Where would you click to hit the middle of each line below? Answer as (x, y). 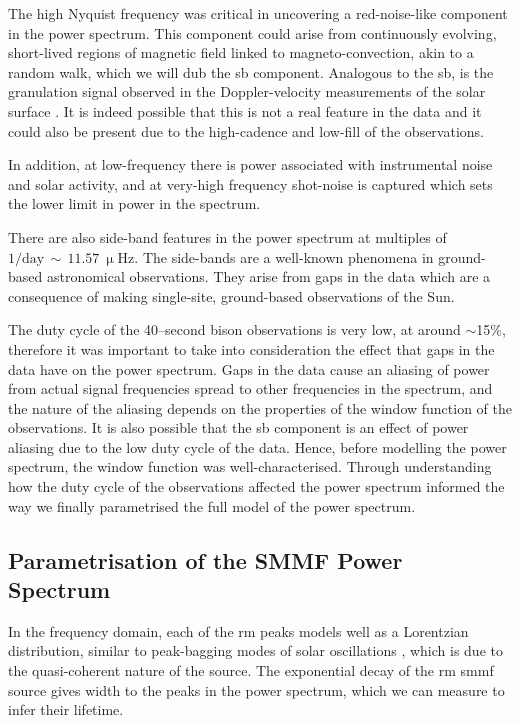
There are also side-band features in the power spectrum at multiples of (227, 236)
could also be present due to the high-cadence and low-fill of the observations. (246, 130)
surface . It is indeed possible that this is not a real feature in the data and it (245, 110)
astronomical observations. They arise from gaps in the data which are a (268, 276)
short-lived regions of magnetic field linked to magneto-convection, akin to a (241, 52)
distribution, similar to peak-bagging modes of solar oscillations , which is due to (255, 650)
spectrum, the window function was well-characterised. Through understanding (250, 466)
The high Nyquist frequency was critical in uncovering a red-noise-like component (258, 13)
